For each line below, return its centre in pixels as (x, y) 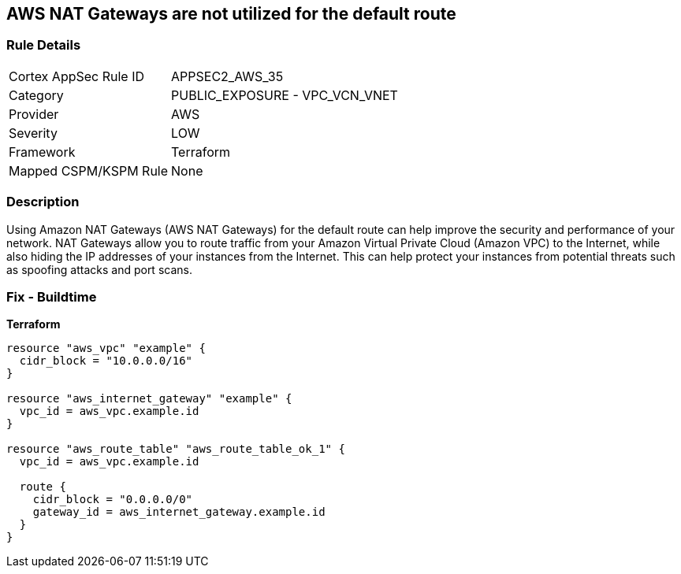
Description (43, 202)
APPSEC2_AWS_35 (227, 76)
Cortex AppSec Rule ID (77, 76)
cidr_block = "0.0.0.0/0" (113, 500)
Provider (34, 114)
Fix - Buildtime (52, 296)
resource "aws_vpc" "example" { (106, 348)
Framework (42, 152)
